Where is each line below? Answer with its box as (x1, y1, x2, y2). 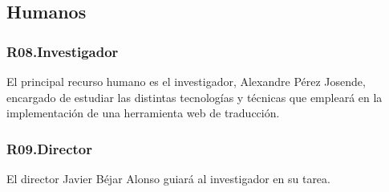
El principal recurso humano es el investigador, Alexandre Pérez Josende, (6, 73, 366, 89)
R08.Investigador (6, 41, 119, 61)
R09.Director (6, 138, 93, 158)
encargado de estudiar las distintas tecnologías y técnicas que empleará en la (6, 88, 383, 105)
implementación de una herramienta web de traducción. (6, 104, 280, 121)
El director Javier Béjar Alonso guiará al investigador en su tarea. (6, 170, 330, 186)
